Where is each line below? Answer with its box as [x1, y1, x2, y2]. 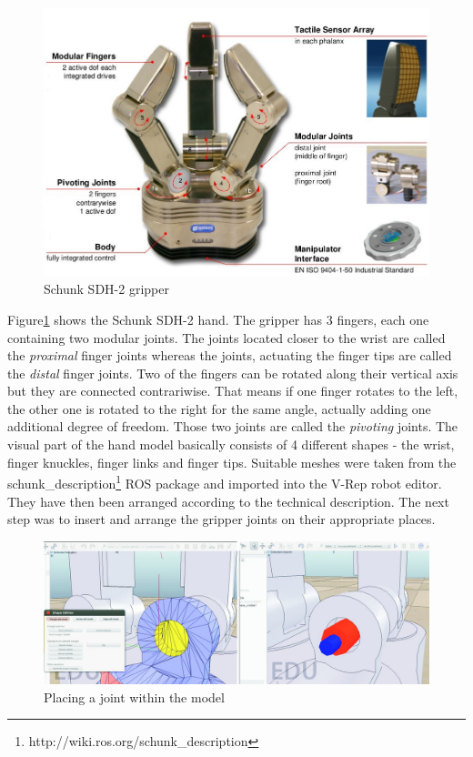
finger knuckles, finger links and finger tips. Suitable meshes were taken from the [7, 452, 457, 471]
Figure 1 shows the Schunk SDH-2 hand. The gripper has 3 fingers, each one [7, 309, 429, 328]
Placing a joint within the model [44, 687, 225, 706]
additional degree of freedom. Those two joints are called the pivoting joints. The [7, 417, 458, 436]
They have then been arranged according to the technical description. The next [7, 491, 449, 510]
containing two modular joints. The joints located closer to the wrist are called [7, 328, 446, 347]
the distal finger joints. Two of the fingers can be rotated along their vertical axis [7, 363, 458, 382]
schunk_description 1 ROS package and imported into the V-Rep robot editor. [7, 471, 442, 492]
